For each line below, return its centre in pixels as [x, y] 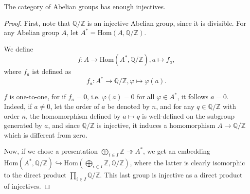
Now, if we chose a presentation [51, 151]
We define [18, 48]
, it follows [193, 97]
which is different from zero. [46, 134]
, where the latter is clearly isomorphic [187, 163]
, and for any [175, 106]
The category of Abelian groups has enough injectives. [85, 6]
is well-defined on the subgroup [188, 115]
